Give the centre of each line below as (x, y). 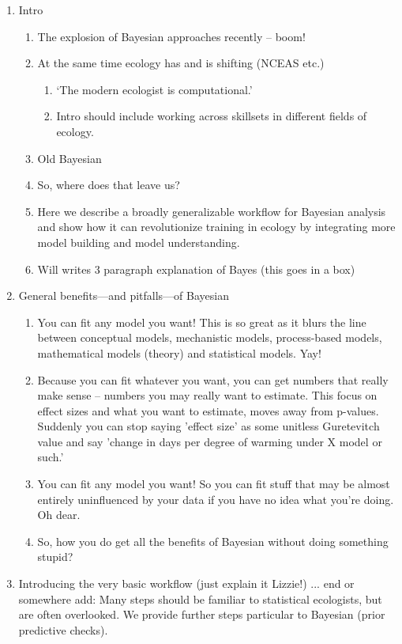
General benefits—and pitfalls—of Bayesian (124, 295)
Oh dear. (59, 515)
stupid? (55, 557)
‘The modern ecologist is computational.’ (154, 89)
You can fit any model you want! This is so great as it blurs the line (202, 322)
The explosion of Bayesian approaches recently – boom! (171, 36)
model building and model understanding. (139, 242)
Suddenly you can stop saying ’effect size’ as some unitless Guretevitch (209, 426)
